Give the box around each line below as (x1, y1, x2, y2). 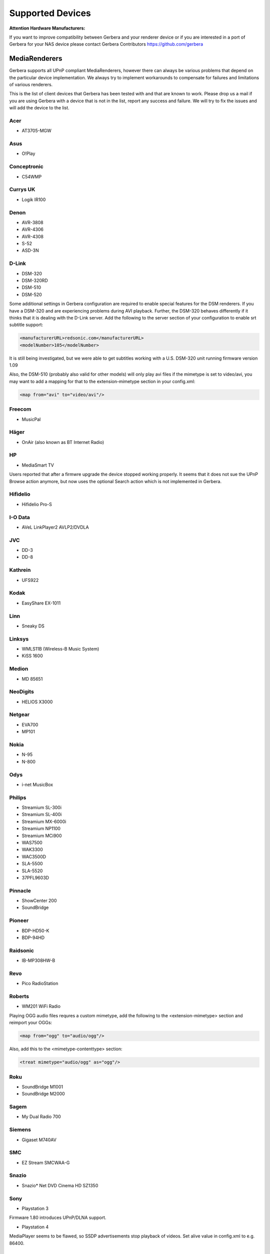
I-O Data (9, 514, 30, 521)
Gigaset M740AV (21, 1137, 57, 1143)
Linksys (9, 635, 29, 642)
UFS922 (21, 577, 39, 583)
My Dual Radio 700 (21, 1114, 61, 1120)
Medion (9, 665, 28, 672)
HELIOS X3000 (21, 699, 53, 705)
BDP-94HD (21, 934, 45, 941)
